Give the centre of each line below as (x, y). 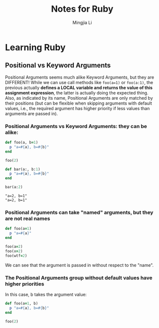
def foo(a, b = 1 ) (22, 143)
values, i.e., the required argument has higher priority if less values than (78, 108)
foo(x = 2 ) (14, 251)
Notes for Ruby (82, 9)
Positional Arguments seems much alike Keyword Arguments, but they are (79, 77)
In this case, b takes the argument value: (46, 294)
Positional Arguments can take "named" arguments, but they (79, 212)
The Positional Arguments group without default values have (79, 278)
